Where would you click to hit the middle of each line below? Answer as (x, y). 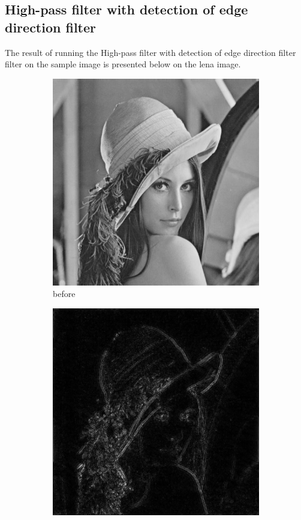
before (64, 294)
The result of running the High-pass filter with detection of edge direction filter (150, 52)
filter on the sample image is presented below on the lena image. (123, 64)
